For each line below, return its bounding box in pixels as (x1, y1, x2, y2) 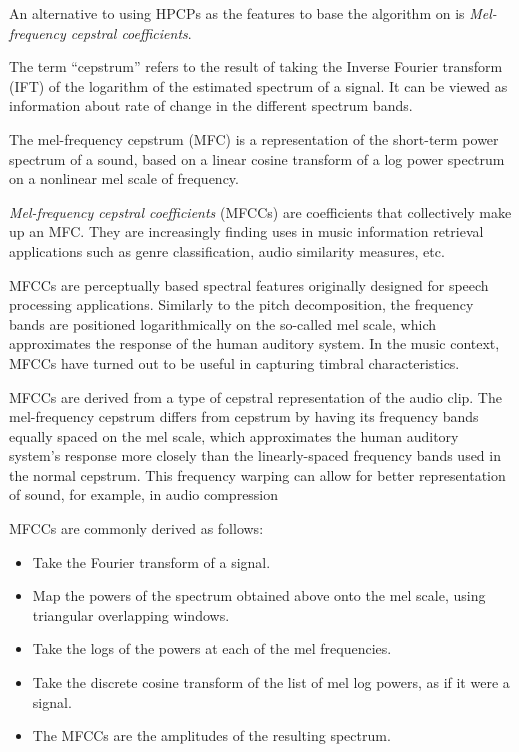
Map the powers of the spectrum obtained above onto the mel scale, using (32, 585, 486, 606)
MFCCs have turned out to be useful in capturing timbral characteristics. (9, 352, 460, 373)
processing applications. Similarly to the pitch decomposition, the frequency (9, 294, 474, 315)
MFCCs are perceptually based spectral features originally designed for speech (9, 274, 489, 295)
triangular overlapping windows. (32, 604, 230, 625)
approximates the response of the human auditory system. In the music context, (9, 333, 500, 354)
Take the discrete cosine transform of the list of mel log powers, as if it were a (32, 672, 510, 693)
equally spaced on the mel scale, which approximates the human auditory (9, 425, 459, 446)
